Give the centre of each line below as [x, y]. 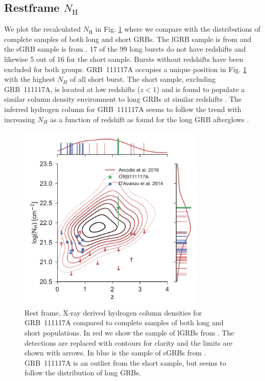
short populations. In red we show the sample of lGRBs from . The [129, 333]
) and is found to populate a [201, 89]
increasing [20, 119]
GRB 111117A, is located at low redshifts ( [72, 89]
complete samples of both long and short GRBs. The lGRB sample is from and [128, 39]
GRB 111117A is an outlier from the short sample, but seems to [125, 362]
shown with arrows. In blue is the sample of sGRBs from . [115, 353]
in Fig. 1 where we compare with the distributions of [178, 29]
